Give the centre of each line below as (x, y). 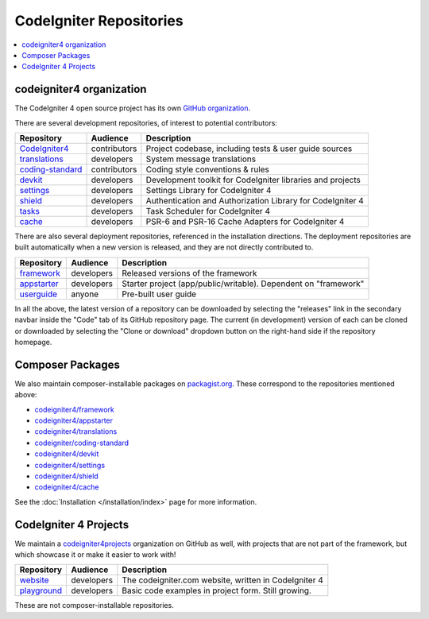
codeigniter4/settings (70, 465)
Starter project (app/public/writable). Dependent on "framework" (243, 284)
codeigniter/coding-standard (82, 443)
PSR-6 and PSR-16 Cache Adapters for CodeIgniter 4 (245, 222)
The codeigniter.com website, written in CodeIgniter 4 (222, 580)
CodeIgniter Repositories (99, 21)
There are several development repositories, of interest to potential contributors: (146, 122)
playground (41, 590)
